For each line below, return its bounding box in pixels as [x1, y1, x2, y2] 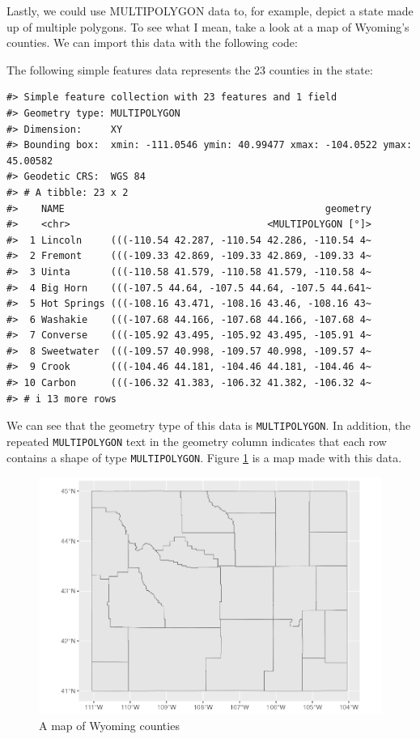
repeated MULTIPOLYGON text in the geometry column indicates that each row [6, 432, 387, 449]
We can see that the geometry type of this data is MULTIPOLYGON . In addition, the [6, 417, 411, 434]
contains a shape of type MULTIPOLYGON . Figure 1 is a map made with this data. [6, 448, 402, 465]
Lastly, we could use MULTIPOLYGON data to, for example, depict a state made [6, 2, 414, 19]
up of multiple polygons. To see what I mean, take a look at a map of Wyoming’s [6, 18, 409, 35]
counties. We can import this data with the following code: [6, 34, 298, 51]
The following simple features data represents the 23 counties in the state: [6, 61, 373, 78]
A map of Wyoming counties [39, 717, 180, 734]
